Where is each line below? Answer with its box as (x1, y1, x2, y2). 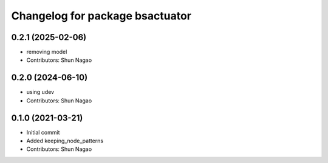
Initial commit (26, 128, 60, 136)
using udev (26, 88, 55, 96)
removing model (26, 48, 67, 56)
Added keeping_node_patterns (26, 137, 104, 145)
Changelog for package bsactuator (11, 9, 191, 22)
